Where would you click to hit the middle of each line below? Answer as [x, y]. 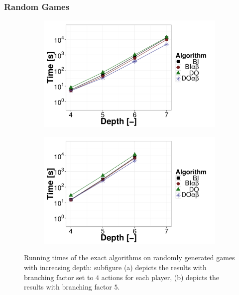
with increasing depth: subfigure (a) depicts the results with [115, 267]
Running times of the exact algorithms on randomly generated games [129, 257]
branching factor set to [59, 277]
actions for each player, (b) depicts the [160, 277]
